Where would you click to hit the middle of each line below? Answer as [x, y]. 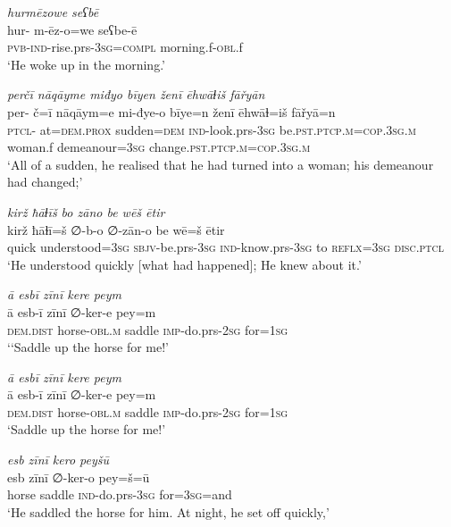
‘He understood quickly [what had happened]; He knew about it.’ [184, 264]
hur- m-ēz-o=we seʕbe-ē [72, 29]
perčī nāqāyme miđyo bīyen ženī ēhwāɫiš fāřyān [136, 94]
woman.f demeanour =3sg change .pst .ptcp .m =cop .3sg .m [159, 147]
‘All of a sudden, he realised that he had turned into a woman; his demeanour [221, 164]
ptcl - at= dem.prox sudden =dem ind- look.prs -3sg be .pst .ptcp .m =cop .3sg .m [212, 129]
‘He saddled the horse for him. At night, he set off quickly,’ [168, 511]
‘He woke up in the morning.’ [86, 64]
